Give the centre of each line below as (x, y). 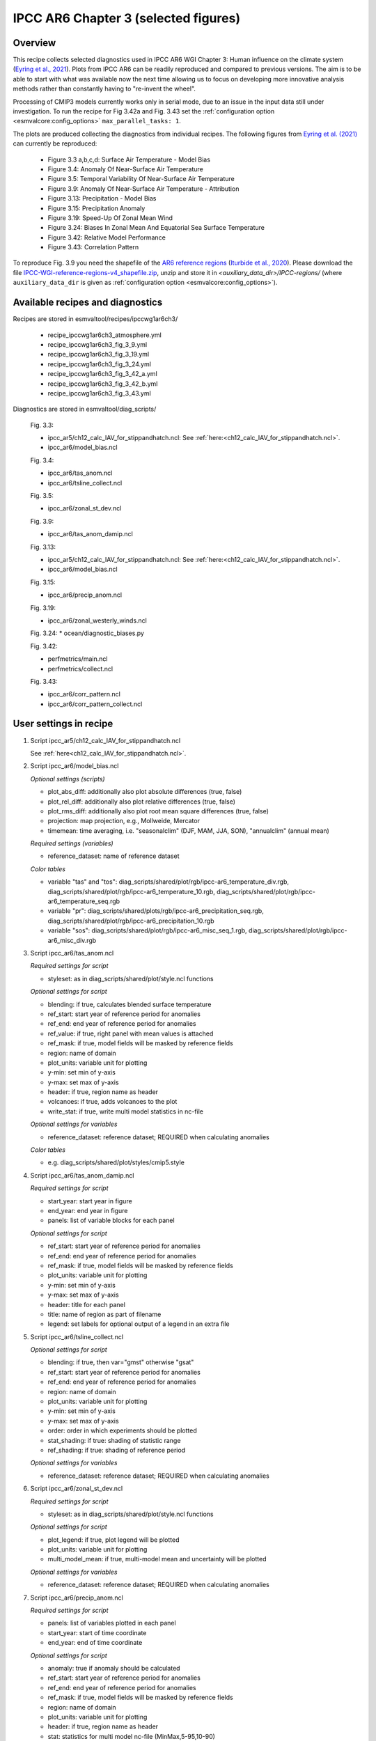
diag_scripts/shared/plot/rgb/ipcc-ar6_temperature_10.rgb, (132, 891)
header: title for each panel (86, 1304)
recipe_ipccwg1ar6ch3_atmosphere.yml (104, 335)
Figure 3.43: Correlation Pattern (93, 247)
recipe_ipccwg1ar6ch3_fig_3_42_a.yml (103, 374)
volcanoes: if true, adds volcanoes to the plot (112, 1102)
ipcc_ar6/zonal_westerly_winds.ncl (97, 620)
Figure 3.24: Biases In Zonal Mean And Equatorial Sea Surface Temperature (156, 228)
